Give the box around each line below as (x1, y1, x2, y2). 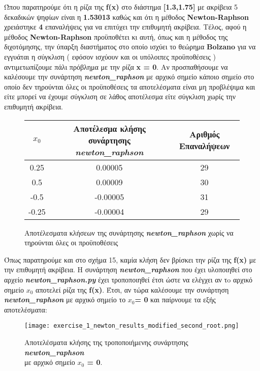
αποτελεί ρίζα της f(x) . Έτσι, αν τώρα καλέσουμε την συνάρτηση (36, 284, 229, 295)
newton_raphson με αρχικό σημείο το (4, 294, 126, 305)
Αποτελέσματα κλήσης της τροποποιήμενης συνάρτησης (24, 336, 188, 347)
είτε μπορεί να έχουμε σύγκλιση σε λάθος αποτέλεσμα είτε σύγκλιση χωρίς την (4, 91, 236, 102)
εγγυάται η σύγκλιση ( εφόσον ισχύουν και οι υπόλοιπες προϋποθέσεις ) (4, 51, 216, 62)
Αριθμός (189, 128, 220, 140)
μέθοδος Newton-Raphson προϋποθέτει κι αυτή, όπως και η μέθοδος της (4, 31, 228, 42)
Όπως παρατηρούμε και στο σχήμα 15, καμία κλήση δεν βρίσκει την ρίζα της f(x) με (4, 254, 256, 265)
